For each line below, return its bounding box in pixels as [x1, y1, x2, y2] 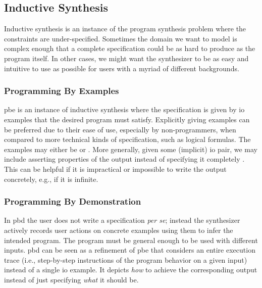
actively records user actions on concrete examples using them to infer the [4, 224, 233, 235]
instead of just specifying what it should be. [4, 274, 139, 284]
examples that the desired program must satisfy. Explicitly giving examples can [4, 114, 250, 124]
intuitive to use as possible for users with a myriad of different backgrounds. [4, 63, 239, 73]
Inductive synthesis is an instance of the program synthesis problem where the [4, 23, 246, 34]
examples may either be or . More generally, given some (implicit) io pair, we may [4, 143, 257, 154]
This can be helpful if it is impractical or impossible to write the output [4, 163, 227, 174]
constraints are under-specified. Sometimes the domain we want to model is [4, 33, 237, 43]
